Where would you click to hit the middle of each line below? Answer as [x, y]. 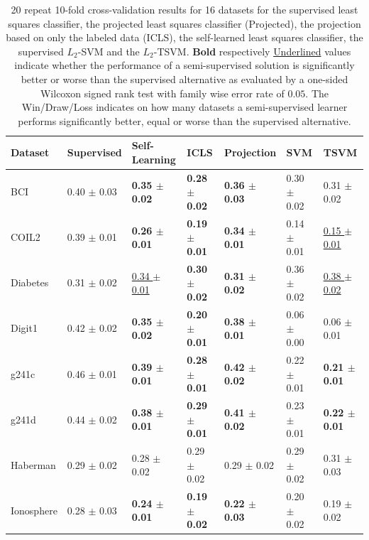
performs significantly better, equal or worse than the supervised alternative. [184, 120]
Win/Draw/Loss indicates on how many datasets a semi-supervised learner [184, 107]
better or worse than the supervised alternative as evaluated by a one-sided [184, 79]
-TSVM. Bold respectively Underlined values [252, 51]
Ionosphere [34, 510]
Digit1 [24, 328]
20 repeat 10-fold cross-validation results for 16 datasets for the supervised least [184, 9]
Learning [154, 159]
